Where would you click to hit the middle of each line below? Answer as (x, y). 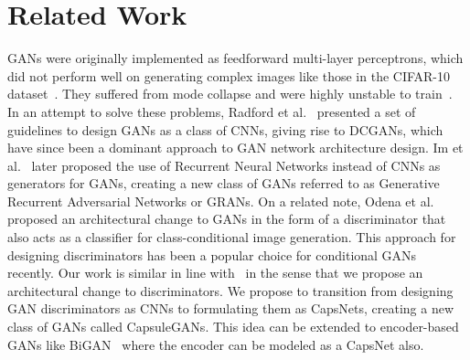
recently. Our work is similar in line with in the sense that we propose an (215, 273)
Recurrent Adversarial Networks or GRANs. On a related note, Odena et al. (221, 201)
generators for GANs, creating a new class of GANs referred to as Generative (224, 183)
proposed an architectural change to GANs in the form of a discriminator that (227, 219)
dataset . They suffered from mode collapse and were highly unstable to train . (230, 94)
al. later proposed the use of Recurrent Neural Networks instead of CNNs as (224, 165)
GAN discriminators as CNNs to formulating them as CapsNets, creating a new (231, 308)
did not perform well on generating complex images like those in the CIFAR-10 (229, 75)
